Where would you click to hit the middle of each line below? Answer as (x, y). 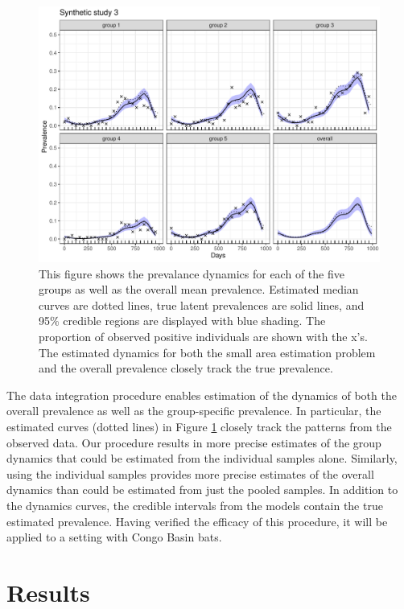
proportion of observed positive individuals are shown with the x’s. (203, 336)
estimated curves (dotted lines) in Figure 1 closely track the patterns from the (199, 426)
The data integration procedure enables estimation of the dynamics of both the (202, 395)
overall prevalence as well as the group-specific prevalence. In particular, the (194, 411)
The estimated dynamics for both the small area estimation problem (207, 352)
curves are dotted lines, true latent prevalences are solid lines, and (202, 304)
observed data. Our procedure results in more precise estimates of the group (194, 442)
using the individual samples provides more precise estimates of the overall (190, 473)
